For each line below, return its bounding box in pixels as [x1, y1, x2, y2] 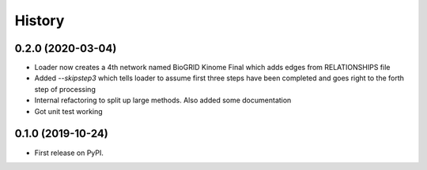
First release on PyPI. [34, 148, 104, 157]
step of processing [34, 84, 96, 94]
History [14, 12, 65, 29]
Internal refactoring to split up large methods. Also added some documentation [34, 95, 292, 105]
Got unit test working [34, 106, 103, 116]
